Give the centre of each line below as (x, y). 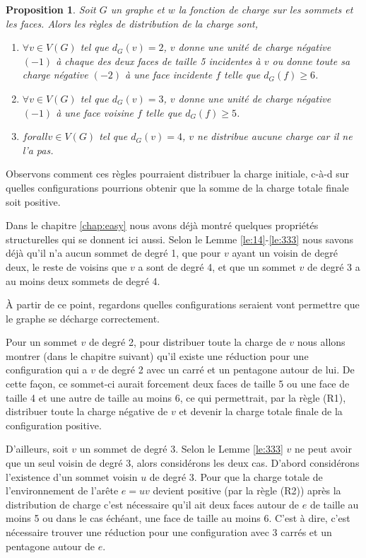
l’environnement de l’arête (62, 490)
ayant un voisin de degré (285, 253)
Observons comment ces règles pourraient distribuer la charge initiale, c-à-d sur (178, 174)
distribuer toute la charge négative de (87, 411)
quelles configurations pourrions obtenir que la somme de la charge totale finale (177, 187)
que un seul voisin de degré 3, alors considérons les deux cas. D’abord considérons (183, 463)
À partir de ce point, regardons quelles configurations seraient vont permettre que (183, 304)
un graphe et (137, 9)
